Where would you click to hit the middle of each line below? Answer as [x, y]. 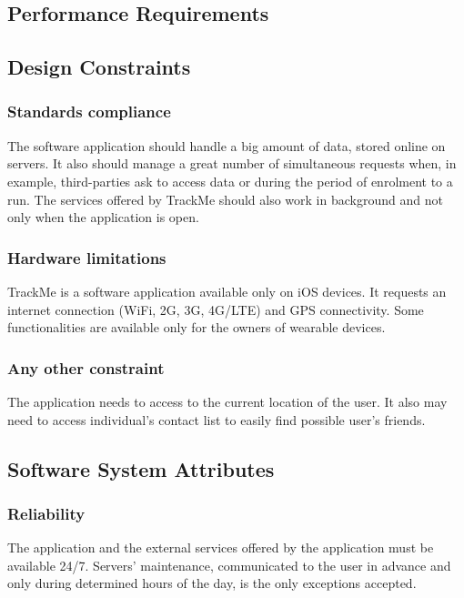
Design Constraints [99, 67]
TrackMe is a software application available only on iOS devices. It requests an [227, 291]
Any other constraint [86, 367]
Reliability [46, 513]
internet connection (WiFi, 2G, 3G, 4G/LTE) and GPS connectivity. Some [216, 309]
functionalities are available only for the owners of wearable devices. [197, 327]
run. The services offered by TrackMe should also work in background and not [225, 199]
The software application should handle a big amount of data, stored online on [227, 145]
